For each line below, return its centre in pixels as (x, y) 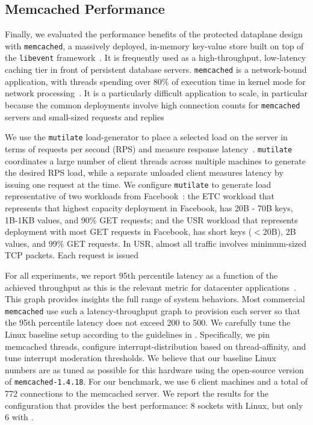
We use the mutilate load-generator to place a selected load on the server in (146, 137)
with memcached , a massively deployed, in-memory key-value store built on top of (154, 45)
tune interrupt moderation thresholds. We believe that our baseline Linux (141, 358)
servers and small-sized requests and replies (85, 116)
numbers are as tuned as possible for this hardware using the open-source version (154, 369)
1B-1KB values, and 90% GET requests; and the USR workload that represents (151, 219)
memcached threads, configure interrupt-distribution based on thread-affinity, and (156, 346)
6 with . (19, 417)
